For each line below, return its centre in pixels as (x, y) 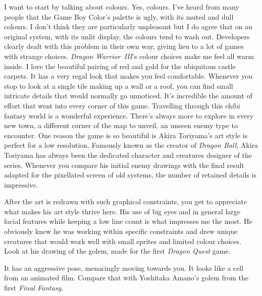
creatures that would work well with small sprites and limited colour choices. (123, 241)
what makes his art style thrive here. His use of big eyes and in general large (122, 211)
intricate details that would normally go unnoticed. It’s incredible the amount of (128, 96)
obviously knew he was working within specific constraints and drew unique (121, 231)
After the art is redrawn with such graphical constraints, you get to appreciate (125, 201)
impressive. (21, 184)
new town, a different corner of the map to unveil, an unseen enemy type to (121, 125)
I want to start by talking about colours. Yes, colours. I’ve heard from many (122, 7)
